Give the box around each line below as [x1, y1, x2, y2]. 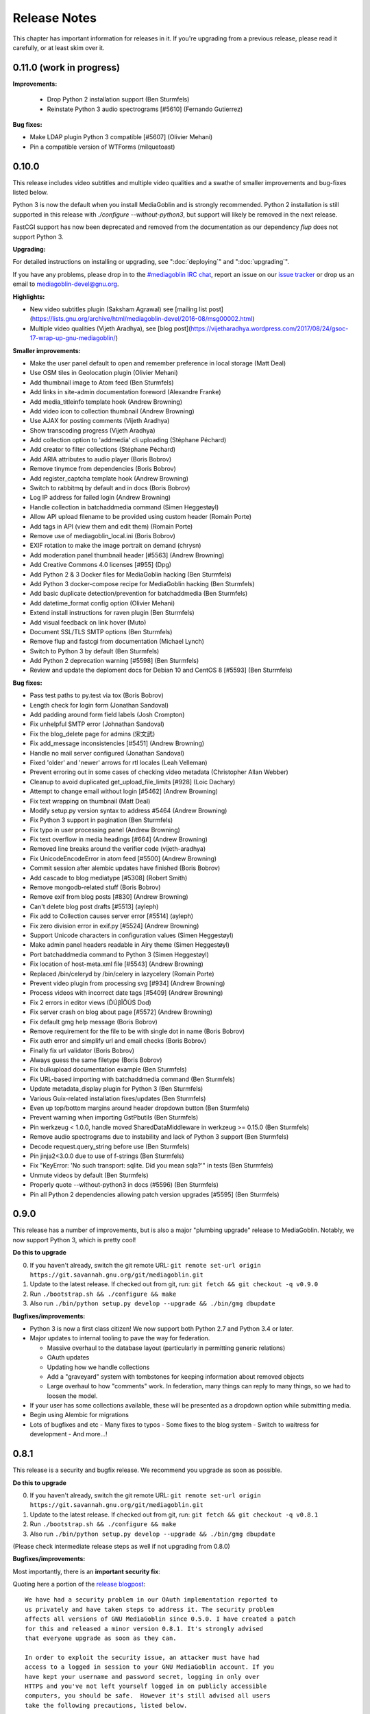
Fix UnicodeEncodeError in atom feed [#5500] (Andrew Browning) [29, 854, 217, 862]
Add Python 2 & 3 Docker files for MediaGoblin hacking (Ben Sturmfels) [29, 570, 232, 579]
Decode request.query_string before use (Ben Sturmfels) [29, 1142, 190, 1150]
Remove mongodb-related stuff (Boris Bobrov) [29, 883, 161, 891]
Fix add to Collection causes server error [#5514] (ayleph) [29, 912, 194, 920]
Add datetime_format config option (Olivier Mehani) [29, 599, 175, 607]
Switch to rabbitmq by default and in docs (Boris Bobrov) [29, 484, 190, 492]
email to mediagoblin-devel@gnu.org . [12, 280, 119, 288]
